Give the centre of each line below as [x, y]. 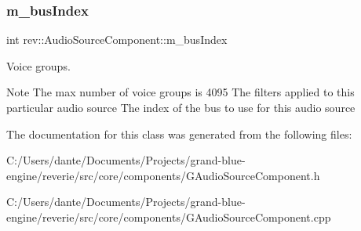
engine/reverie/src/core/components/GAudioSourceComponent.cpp [169, 217]
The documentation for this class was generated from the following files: [179, 134]
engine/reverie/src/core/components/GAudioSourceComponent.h [163, 175]
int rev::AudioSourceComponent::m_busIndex [117, 40]
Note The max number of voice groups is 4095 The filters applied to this [180, 92]
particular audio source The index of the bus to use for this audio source [181, 107]
